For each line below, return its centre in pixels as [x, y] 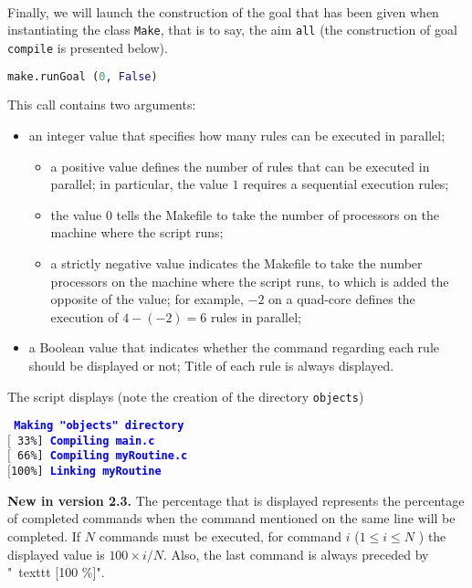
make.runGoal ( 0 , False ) [83, 76]
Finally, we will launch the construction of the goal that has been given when [223, 11]
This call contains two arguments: [102, 105]
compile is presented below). [88, 47]
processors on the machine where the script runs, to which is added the [250, 281]
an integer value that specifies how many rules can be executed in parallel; [237, 135]
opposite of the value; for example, [147, 299]
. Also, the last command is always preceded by [296, 554]
